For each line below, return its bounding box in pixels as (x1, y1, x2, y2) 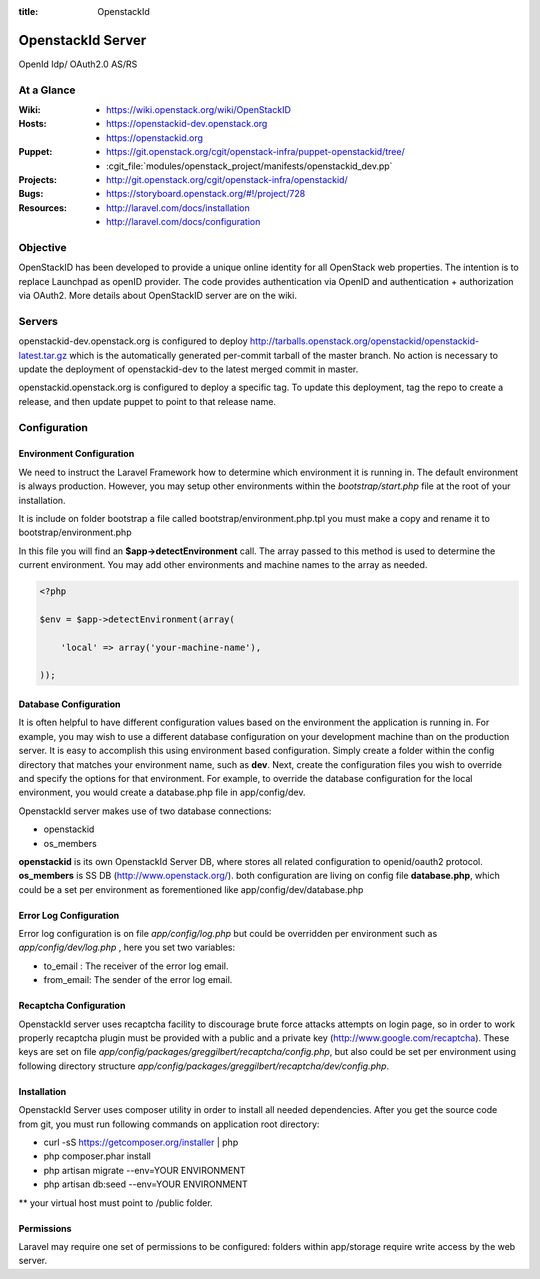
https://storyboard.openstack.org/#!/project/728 (106, 188, 306, 200)
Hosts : (18, 118, 47, 130)
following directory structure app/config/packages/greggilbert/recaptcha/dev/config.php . (18, 1060, 390, 1072)
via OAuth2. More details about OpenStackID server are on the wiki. (18, 290, 297, 302)
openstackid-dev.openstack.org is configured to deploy (18, 335, 249, 347)
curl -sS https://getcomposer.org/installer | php (43, 1136, 239, 1148)
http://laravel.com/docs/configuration (106, 216, 261, 228)
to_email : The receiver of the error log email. (43, 960, 229, 972)
